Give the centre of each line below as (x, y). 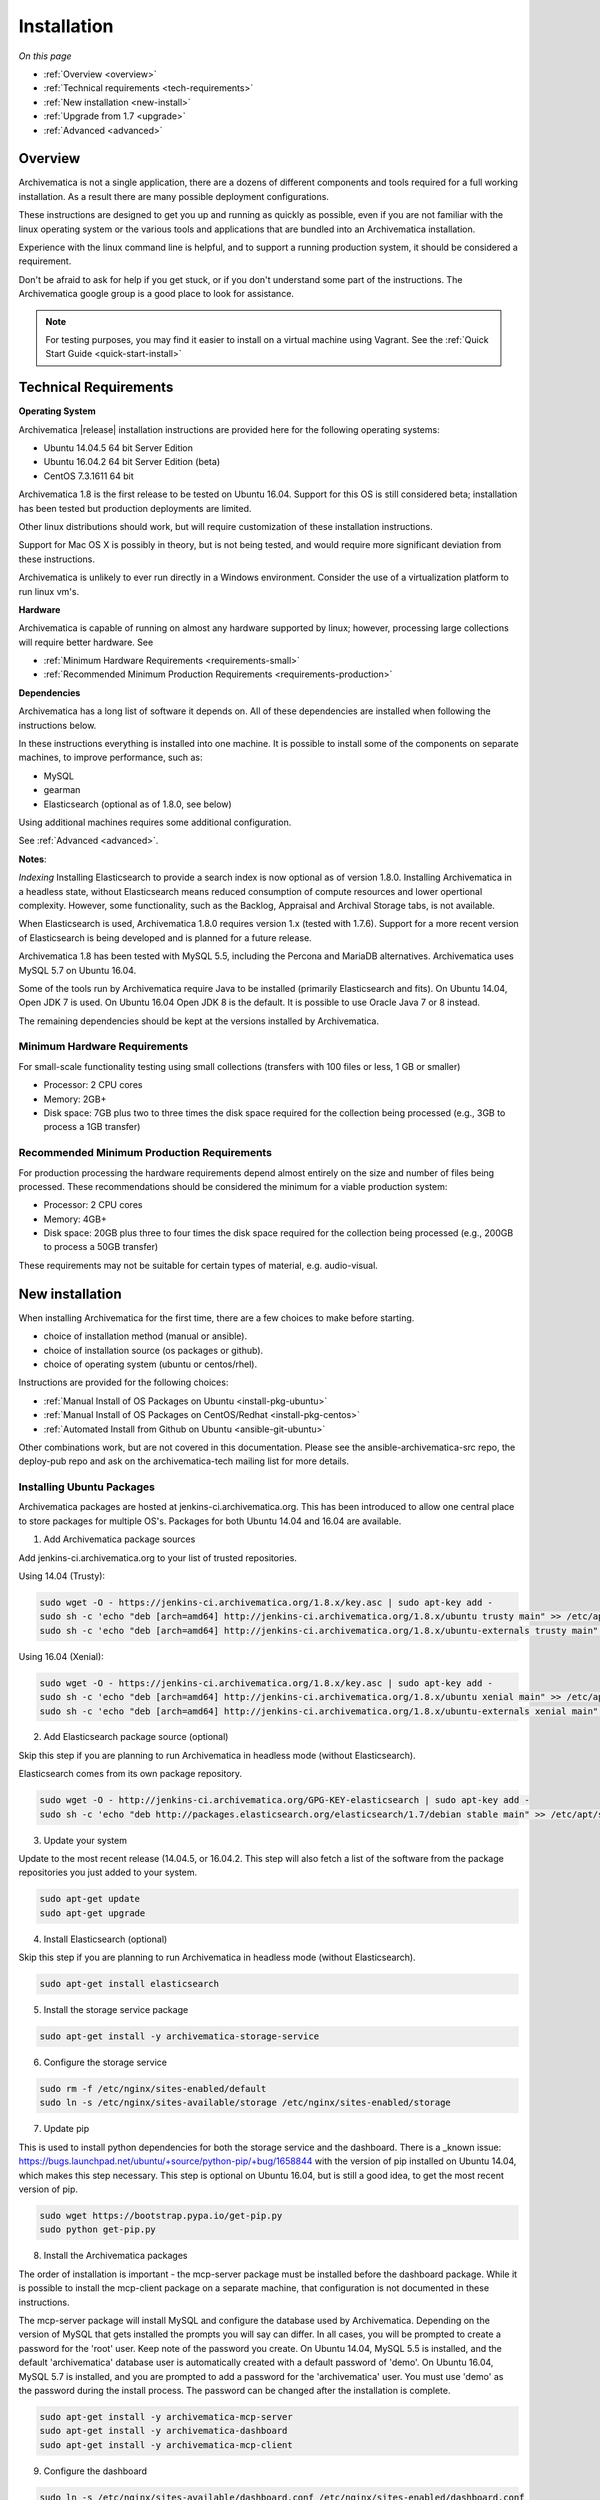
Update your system (85, 1840)
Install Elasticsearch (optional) (105, 1939)
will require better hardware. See (86, 642)
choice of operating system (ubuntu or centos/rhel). (150, 1364)
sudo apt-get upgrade (92, 1913)
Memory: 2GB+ (75, 1099)
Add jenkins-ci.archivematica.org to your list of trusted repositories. (157, 1557)
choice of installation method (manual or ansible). (145, 1336)
